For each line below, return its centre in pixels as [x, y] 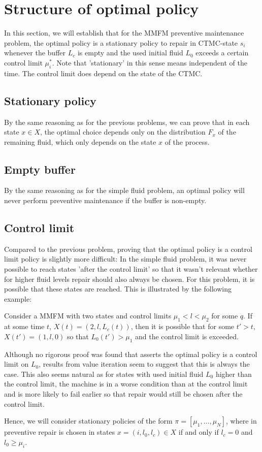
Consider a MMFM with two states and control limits [88, 316]
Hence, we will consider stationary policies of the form [88, 421]
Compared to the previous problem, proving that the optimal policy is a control [128, 249]
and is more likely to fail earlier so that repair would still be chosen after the [123, 394]
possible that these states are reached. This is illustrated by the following [118, 289]
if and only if [199, 432]
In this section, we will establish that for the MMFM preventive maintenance [124, 33]
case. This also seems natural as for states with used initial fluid [104, 374]
